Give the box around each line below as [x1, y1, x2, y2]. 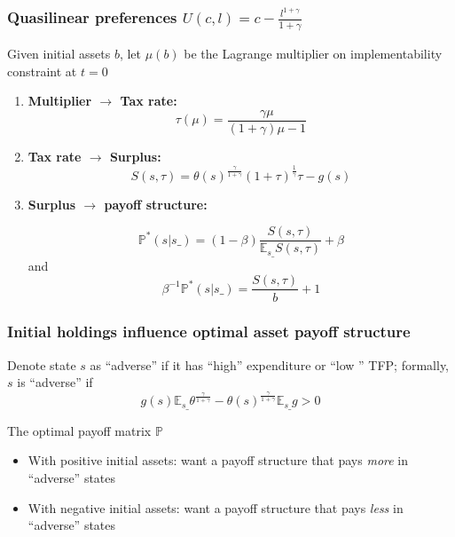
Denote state [7, 355, 76, 374]
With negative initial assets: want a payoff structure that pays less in [27, 498, 404, 517]
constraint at [7, 61, 77, 80]
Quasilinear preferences [7, 5, 177, 28]
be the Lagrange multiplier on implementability [184, 43, 443, 62]
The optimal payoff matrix [7, 421, 152, 439]
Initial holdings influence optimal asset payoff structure [7, 320, 411, 343]
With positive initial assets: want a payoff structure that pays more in [27, 451, 409, 470]
